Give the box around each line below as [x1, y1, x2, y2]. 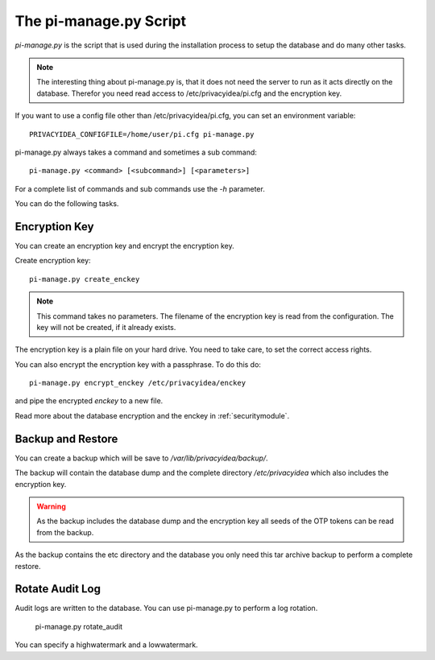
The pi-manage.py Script [14, 12, 187, 30]
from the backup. [36, 527, 94, 537]
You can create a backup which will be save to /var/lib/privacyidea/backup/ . [14, 453, 269, 463]
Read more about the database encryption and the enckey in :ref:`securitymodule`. [14, 410, 290, 420]
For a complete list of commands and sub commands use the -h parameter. [14, 184, 265, 193]
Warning [36, 501, 66, 511]
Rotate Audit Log [14, 582, 101, 596]
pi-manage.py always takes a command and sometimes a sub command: [14, 147, 258, 157]
